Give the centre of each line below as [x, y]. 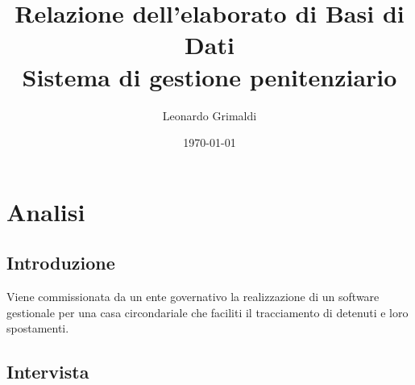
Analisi [46, 211]
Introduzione [61, 263]
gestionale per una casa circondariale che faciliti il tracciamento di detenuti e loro [207, 312]
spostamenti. [38, 328]
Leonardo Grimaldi [210, 115]
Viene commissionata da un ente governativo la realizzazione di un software [193, 297]
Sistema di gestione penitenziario [210, 76]
